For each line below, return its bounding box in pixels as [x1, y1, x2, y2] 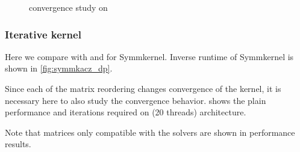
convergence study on [29, 1, 108, 13]
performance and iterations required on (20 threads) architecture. [5, 106, 246, 118]
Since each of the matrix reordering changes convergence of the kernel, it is [5, 82, 281, 94]
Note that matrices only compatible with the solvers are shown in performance [5, 126, 295, 138]
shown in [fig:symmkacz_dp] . [5, 62, 113, 74]
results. [5, 138, 31, 150]
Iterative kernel [5, 26, 81, 41]
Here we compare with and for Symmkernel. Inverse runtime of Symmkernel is [5, 50, 294, 62]
